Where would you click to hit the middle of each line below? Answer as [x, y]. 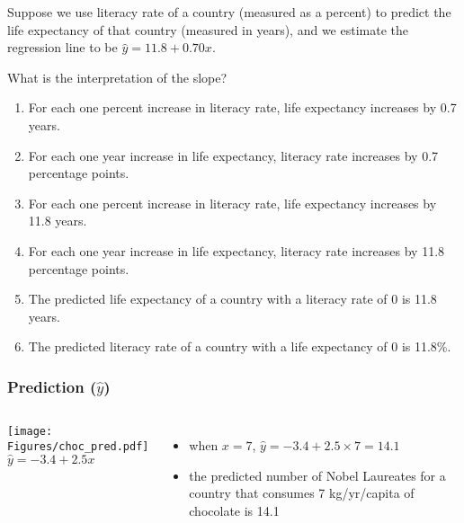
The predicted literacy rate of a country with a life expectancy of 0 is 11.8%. [240, 346]
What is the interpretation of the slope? [117, 77]
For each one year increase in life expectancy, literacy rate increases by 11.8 [236, 250]
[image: [30, 432]
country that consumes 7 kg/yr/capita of [302, 493]
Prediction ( [52, 386]
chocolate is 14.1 [234, 510]
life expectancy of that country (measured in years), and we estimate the [208, 29]
